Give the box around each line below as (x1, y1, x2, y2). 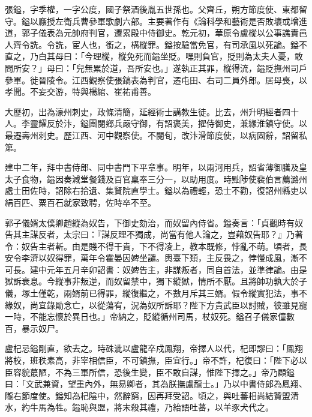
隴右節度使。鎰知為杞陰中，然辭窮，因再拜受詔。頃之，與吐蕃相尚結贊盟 (5, 389, 290, 401)
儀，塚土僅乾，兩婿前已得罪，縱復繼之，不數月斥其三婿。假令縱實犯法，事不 (5, 287, 307, 299)
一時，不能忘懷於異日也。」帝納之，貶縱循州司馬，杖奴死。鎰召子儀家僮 (5, 310, 286, 323)
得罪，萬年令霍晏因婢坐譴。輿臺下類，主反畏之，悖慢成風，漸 (55, 251, 299, 264)
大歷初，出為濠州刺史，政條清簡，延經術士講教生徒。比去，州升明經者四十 (5, 105, 299, 118)
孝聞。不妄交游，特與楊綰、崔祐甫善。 (5, 85, 156, 98)
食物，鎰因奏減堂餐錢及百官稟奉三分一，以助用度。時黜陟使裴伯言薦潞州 (21, 172, 307, 185)
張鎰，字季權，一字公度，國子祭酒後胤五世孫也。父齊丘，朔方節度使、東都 (5, 3, 299, 15)
